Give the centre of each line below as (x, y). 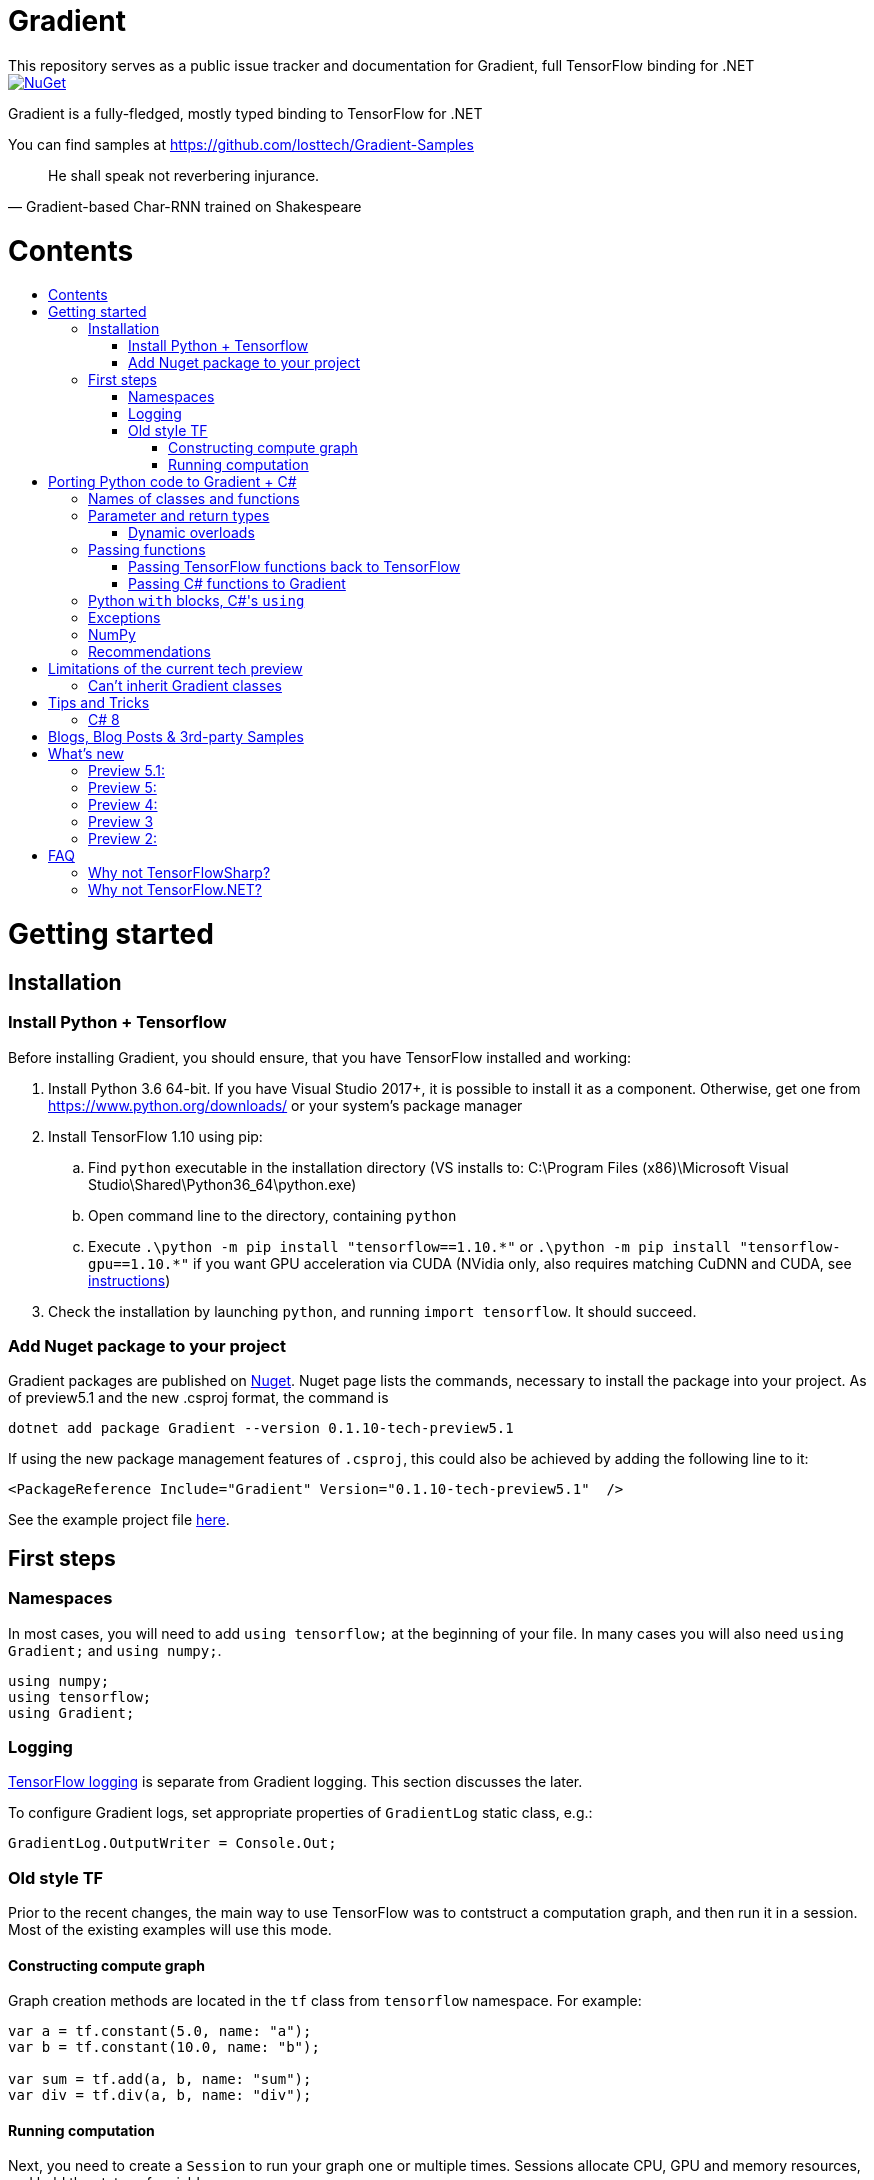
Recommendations (149, 652)
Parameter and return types (179, 516)
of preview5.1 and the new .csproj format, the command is (198, 1398)
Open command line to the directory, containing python (272, 1215)
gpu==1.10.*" (139, 1263)
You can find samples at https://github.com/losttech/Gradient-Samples (241, 144)
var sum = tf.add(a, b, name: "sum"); (160, 2079)
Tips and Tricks (99, 703)
